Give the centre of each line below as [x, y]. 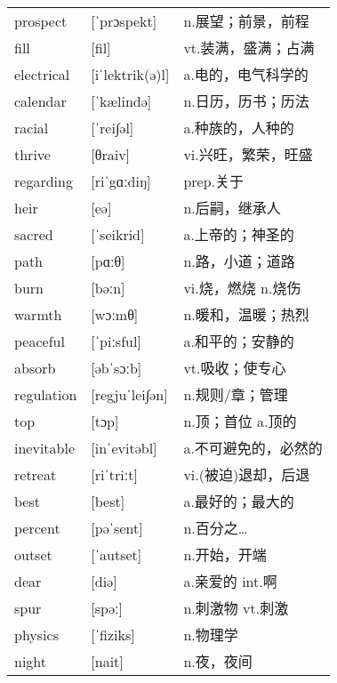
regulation [46, 394]
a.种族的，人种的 [239, 128]
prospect [41, 20]
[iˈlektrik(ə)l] [130, 74]
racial [32, 127]
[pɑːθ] [108, 261]
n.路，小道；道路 [239, 261]
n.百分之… [216, 528]
